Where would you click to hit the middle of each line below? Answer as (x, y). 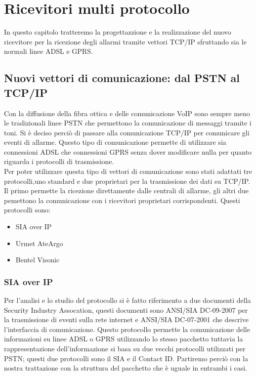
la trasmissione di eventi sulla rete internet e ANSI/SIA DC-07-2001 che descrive (126, 319)
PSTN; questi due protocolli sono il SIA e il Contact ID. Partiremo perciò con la (126, 358)
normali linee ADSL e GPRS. (48, 51)
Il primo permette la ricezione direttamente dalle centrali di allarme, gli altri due (126, 190)
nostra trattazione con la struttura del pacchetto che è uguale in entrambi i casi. (126, 368)
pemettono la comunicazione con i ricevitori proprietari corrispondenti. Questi (122, 200)
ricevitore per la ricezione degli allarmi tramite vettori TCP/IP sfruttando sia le (125, 41)
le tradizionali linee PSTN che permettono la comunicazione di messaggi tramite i (128, 123)
